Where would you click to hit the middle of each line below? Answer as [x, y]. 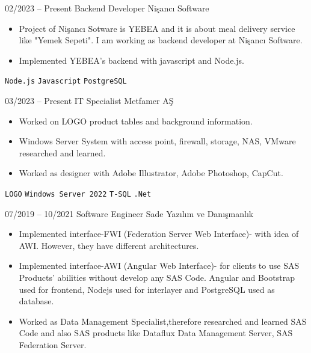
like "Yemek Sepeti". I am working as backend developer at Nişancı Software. [161, 40]
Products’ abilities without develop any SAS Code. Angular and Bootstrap [157, 278]
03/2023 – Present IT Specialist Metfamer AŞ [89, 101]
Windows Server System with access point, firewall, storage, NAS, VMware [157, 141]
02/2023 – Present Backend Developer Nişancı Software [107, 8]
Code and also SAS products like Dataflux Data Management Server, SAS [156, 333]
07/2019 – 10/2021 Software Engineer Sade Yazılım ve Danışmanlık [129, 213]
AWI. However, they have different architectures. [109, 245]
